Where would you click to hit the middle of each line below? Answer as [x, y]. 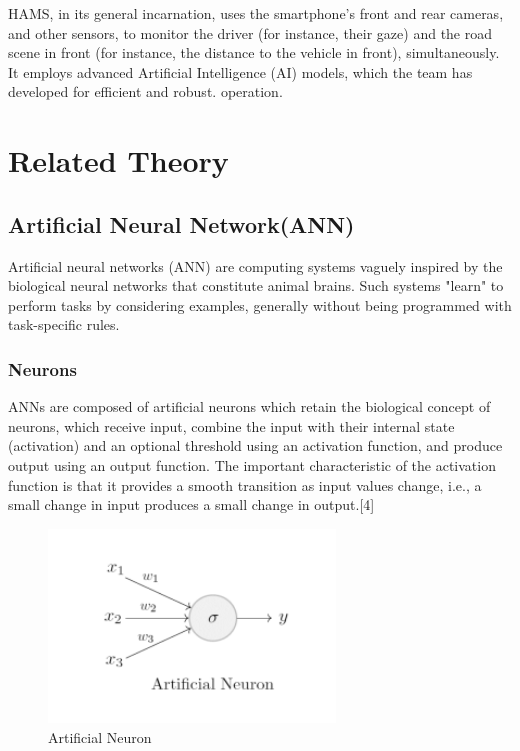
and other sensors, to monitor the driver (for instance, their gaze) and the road [250, 32]
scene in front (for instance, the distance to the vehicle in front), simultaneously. [254, 52]
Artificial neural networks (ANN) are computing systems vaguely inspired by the [255, 265]
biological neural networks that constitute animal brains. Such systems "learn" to [256, 285]
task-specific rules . [64, 324]
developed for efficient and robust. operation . [145, 91]
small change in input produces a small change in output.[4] [191, 504]
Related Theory [118, 160]
